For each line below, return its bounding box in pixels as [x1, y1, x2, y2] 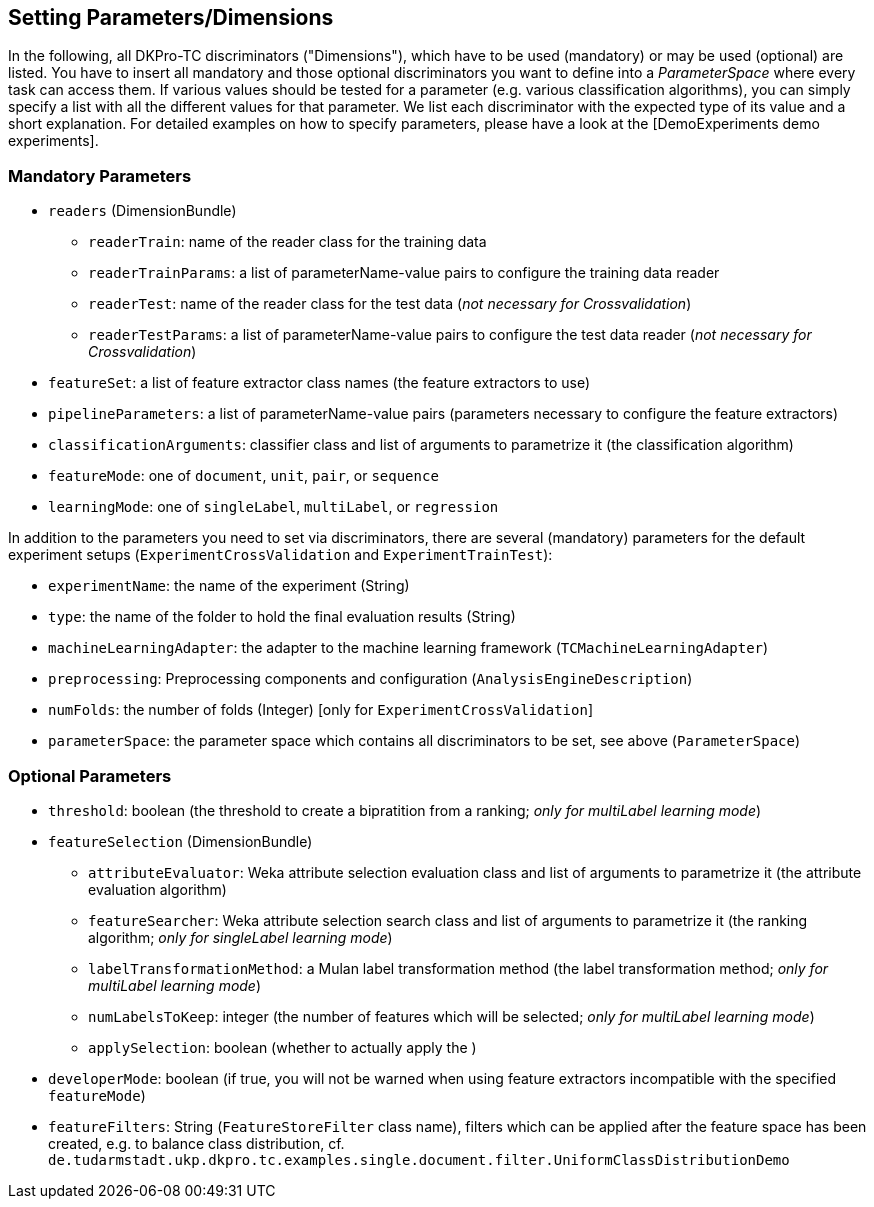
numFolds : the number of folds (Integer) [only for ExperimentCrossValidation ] [48, 701, 593, 719]
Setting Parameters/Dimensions [8, 5, 334, 30]
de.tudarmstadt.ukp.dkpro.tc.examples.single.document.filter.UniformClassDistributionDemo [48, 1151, 790, 1168]
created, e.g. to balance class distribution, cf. [48, 1134, 345, 1152]
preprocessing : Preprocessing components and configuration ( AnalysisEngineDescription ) [48, 670, 693, 688]
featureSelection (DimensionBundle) [48, 832, 313, 850]
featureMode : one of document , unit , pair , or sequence [48, 467, 439, 485]
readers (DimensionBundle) [48, 202, 237, 220]
